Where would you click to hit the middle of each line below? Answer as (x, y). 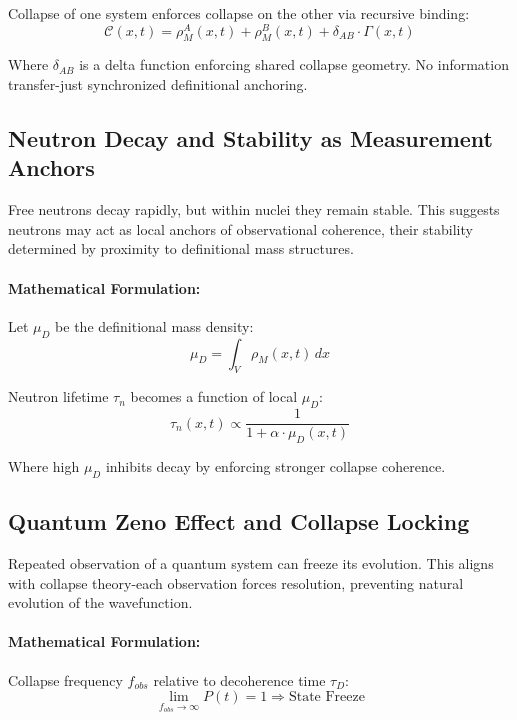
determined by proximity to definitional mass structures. (181, 248)
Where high (44, 466)
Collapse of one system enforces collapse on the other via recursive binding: (239, 13)
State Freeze (326, 697)
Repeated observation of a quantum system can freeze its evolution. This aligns (251, 563)
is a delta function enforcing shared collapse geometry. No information (294, 64)
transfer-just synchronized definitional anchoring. (158, 84)
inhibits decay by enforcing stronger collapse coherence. (275, 466)
